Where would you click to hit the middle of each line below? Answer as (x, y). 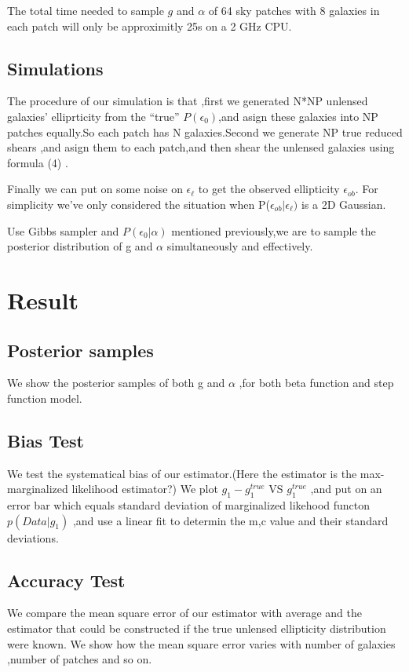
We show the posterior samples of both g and (116, 383)
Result (43, 299)
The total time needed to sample (86, 10)
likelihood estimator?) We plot (145, 489)
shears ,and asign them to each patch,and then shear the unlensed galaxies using (201, 147)
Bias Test (46, 440)
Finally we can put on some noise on (95, 189)
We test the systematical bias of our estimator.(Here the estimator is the (182, 473)
